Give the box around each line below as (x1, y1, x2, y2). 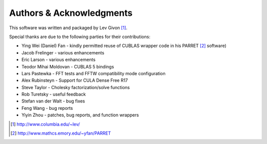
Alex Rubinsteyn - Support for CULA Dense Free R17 (21, 77, 128, 84)
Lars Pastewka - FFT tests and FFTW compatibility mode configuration (21, 70, 166, 76)
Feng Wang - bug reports (21, 105, 73, 111)
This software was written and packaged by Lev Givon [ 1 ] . (9, 25, 128, 31)
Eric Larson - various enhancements (21, 57, 96, 63)
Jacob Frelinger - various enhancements (21, 49, 105, 55)
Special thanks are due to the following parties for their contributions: (9, 34, 151, 40)
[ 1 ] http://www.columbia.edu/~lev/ (10, 121, 80, 127)
